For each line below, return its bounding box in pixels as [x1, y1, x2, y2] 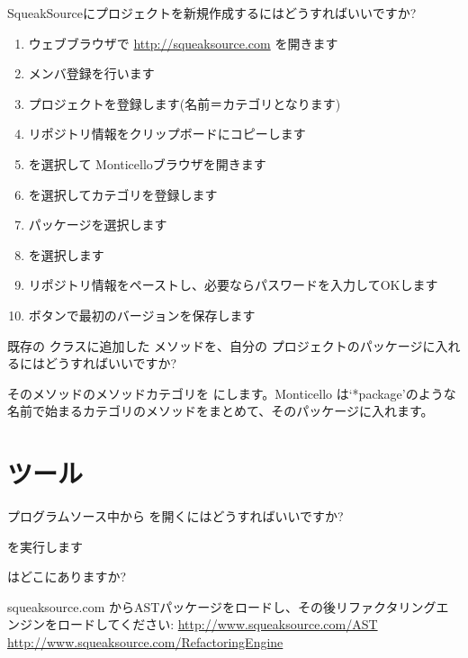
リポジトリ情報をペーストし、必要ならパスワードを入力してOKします [28, 275, 438, 294]
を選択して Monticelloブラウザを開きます [28, 154, 266, 173]
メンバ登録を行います [28, 64, 155, 83]
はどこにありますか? [7, 567, 127, 586]
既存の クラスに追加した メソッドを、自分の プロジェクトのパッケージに [7, 336, 436, 355]
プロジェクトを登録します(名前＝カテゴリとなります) [28, 94, 341, 113]
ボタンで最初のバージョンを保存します [28, 305, 256, 324]
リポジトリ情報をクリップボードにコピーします [28, 124, 306, 143]
